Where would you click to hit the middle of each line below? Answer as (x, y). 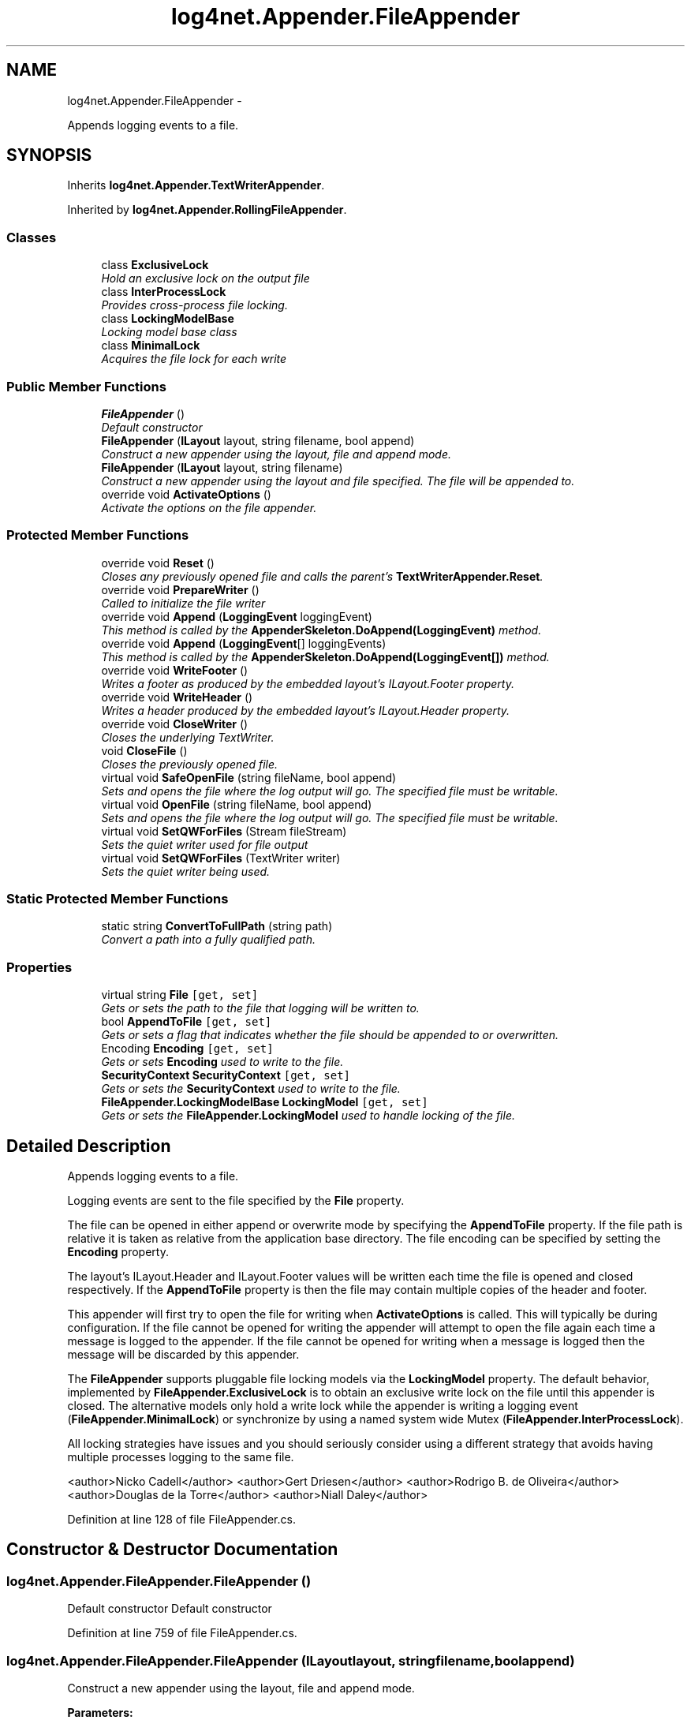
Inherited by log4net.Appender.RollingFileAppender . (207, 210)
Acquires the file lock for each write (194, 359)
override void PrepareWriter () (180, 589)
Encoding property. (118, 1252)
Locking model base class (169, 332)
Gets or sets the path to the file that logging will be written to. (260, 1008)
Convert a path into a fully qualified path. (208, 940)
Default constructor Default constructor (170, 1609)
